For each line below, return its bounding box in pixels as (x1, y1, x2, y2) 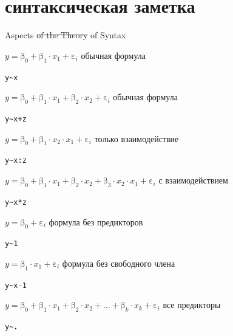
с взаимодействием (158, 174, 228, 187)
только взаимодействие (94, 132, 179, 145)
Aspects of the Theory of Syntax (5, 29, 126, 41)
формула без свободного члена (62, 256, 175, 269)
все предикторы (163, 298, 221, 311)
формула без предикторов (49, 215, 143, 228)
